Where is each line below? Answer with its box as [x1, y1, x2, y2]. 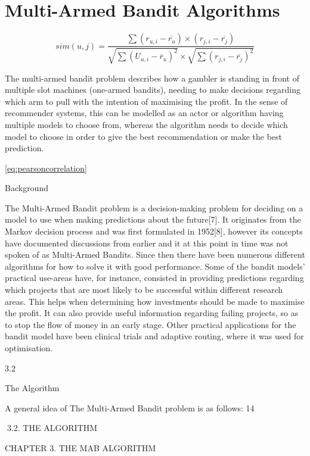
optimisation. [5, 342, 53, 354]
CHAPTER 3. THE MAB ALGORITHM [5, 441, 156, 454]
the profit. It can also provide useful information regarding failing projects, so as [5, 307, 299, 319]
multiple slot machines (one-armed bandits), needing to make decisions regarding [5, 83, 300, 96]
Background [5, 182, 48, 194]
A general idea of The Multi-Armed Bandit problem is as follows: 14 [5, 401, 255, 414]
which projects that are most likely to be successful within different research [5, 283, 283, 296]
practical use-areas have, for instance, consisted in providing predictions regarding [5, 271, 304, 284]
